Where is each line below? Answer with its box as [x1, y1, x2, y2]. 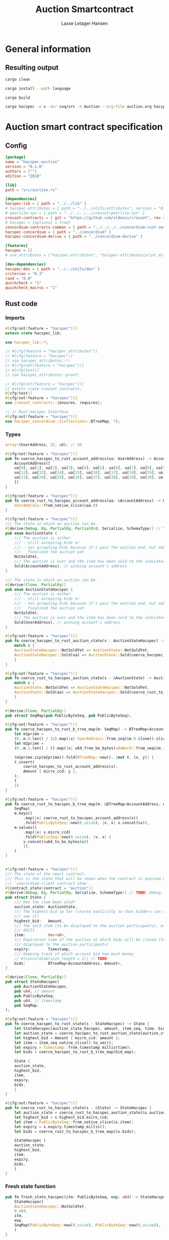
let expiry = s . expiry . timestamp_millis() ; [14, 1124, 107, 1129]
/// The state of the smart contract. [5, 871, 87, 876]
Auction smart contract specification [5, 121, 163, 132]
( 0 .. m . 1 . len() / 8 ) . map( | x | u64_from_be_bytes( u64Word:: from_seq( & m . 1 [14, 745, 165, 750]
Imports [5, 315, 25, 322]
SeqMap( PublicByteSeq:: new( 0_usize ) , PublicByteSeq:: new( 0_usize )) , [14, 1223, 161, 1228]
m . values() [14, 825, 37, 830]
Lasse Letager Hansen [61, 20, 108, 26]
